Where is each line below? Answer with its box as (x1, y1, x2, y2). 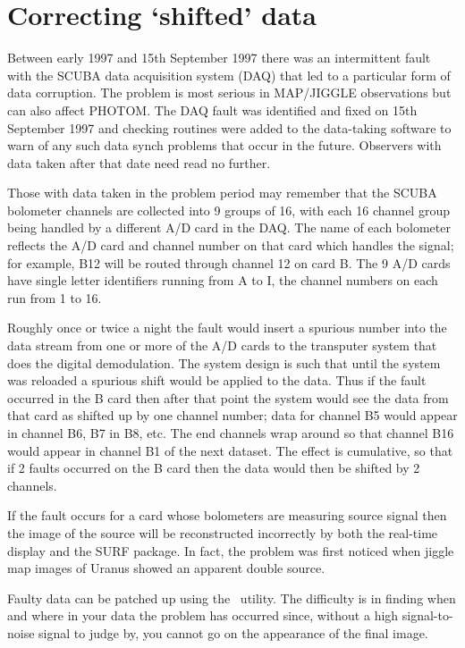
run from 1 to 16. (7, 288, 102, 307)
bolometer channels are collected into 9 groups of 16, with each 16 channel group (7, 200, 450, 219)
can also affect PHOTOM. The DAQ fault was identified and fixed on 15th (7, 100, 418, 119)
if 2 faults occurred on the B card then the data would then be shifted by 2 (7, 459, 420, 477)
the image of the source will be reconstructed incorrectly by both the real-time (7, 523, 438, 542)
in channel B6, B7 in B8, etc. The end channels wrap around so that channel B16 (7, 424, 454, 442)
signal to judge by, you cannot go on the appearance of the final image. (38, 623, 428, 642)
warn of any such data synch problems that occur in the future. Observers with (7, 136, 442, 155)
